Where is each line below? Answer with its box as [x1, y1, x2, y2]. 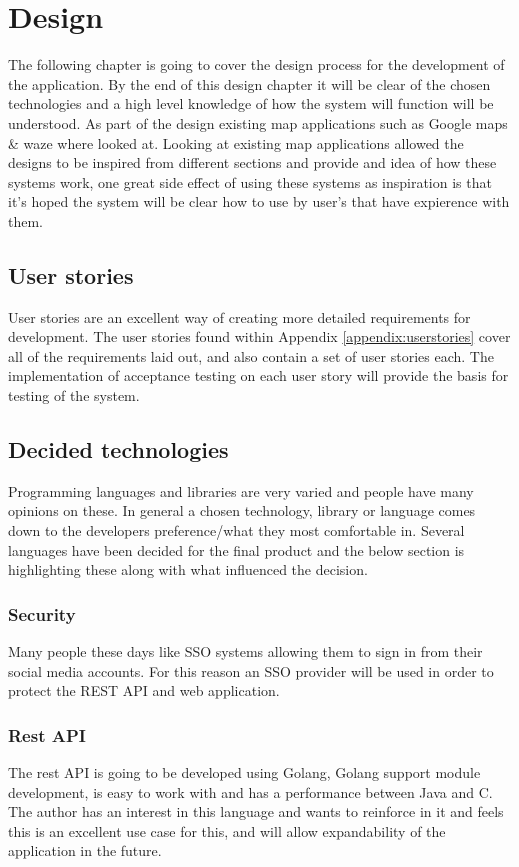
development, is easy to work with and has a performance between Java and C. [8, 781, 493, 802]
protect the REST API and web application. [8, 680, 280, 701]
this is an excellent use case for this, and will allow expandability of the [8, 820, 446, 841]
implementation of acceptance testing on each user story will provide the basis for [8, 365, 509, 386]
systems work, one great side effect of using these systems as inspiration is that [8, 171, 492, 192]
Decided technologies [8, 434, 229, 465]
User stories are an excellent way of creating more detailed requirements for [8, 306, 471, 327]
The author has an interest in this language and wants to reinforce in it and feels [8, 801, 504, 822]
